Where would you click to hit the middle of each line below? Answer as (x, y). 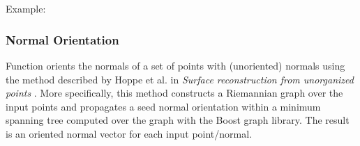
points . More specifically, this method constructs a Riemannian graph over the (174, 93)
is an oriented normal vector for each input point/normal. (129, 133)
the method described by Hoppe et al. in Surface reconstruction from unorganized (180, 79)
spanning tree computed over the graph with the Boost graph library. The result (178, 120)
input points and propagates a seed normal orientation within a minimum (163, 106)
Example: (26, 9)
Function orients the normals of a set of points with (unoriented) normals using (175, 65)
